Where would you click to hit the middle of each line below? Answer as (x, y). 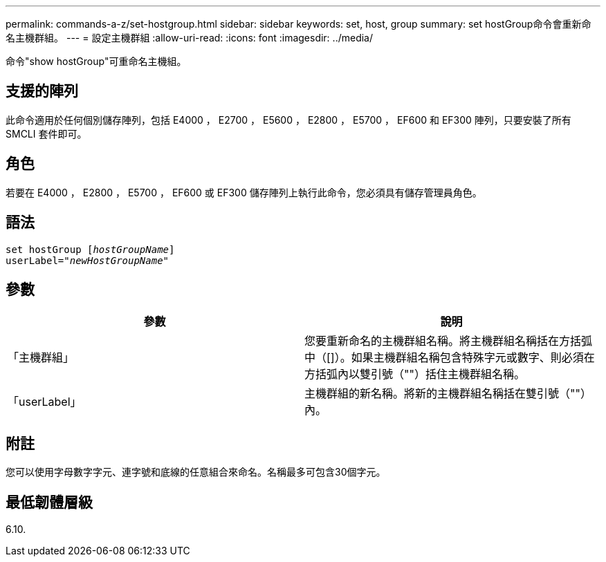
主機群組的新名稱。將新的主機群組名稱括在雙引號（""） (448, 394)
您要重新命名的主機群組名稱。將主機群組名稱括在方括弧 (449, 341)
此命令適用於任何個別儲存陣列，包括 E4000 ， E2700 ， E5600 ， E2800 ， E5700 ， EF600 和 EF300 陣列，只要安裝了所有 (288, 120)
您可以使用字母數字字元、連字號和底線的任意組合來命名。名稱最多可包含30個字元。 (196, 472)
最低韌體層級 (49, 502)
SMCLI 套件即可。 (46, 133)
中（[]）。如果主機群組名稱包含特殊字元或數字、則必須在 (450, 358)
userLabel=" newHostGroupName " (88, 260)
